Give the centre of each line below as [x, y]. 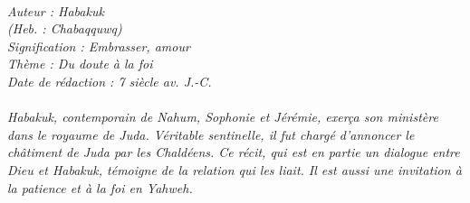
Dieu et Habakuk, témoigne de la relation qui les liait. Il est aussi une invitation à [235, 169]
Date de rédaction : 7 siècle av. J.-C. [110, 81]
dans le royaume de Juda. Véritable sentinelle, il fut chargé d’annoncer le [211, 134]
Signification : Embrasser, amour [99, 46]
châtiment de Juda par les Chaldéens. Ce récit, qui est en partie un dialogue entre [234, 152]
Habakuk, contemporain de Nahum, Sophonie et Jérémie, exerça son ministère [223, 117]
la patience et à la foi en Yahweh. [100, 187]
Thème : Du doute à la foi [80, 64]
